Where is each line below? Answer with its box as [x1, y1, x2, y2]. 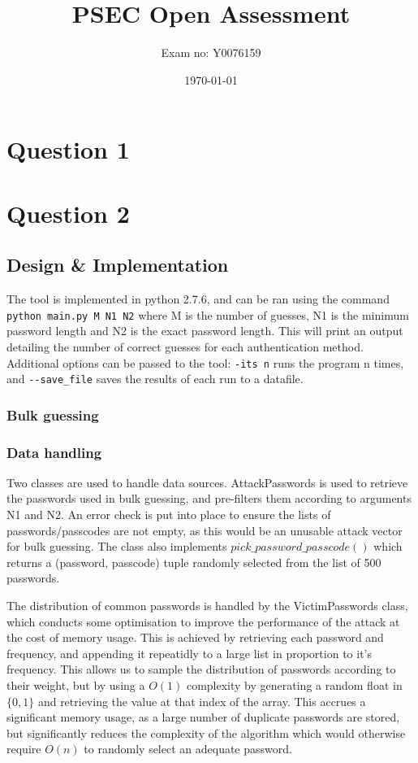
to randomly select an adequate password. [84, 740, 292, 757]
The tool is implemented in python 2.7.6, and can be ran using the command [6, 290, 390, 307]
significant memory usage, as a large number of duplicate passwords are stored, [6, 708, 400, 726]
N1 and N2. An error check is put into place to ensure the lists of [6, 506, 331, 523]
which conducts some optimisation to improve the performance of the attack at [6, 613, 400, 630]
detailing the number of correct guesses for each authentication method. [6, 338, 364, 355]
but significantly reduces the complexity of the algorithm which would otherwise [6, 724, 406, 741]
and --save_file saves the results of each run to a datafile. [6, 370, 304, 387]
